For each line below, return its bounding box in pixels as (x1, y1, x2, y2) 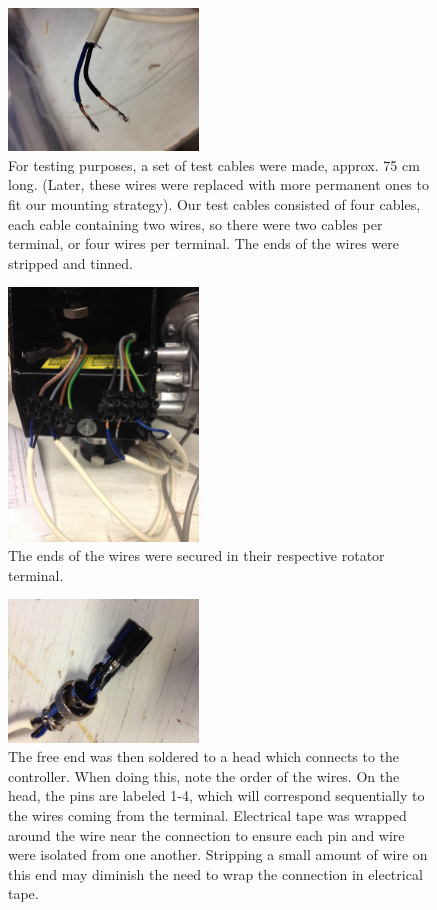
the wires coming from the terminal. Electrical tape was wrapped (8, 804, 407, 825)
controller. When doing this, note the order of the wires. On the (8, 765, 400, 786)
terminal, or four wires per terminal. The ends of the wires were (8, 233, 399, 254)
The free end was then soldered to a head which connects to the (8, 746, 400, 767)
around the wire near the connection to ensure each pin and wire (8, 824, 405, 845)
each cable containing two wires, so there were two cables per (8, 213, 383, 234)
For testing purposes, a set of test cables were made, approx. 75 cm (8, 154, 420, 175)
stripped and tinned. (8, 252, 133, 273)
